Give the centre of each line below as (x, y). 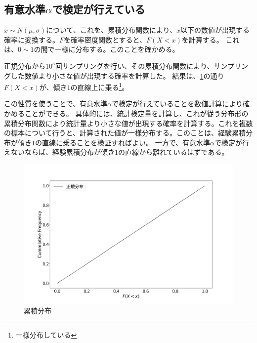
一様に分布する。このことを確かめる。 (117, 49)
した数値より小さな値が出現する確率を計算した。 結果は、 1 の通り (117, 75)
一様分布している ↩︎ (46, 334)
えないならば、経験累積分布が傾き (59, 152)
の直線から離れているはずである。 (173, 152)
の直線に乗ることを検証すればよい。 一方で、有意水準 (123, 142)
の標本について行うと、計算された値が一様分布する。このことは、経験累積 (125, 133)
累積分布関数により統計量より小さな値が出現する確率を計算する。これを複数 (128, 123)
